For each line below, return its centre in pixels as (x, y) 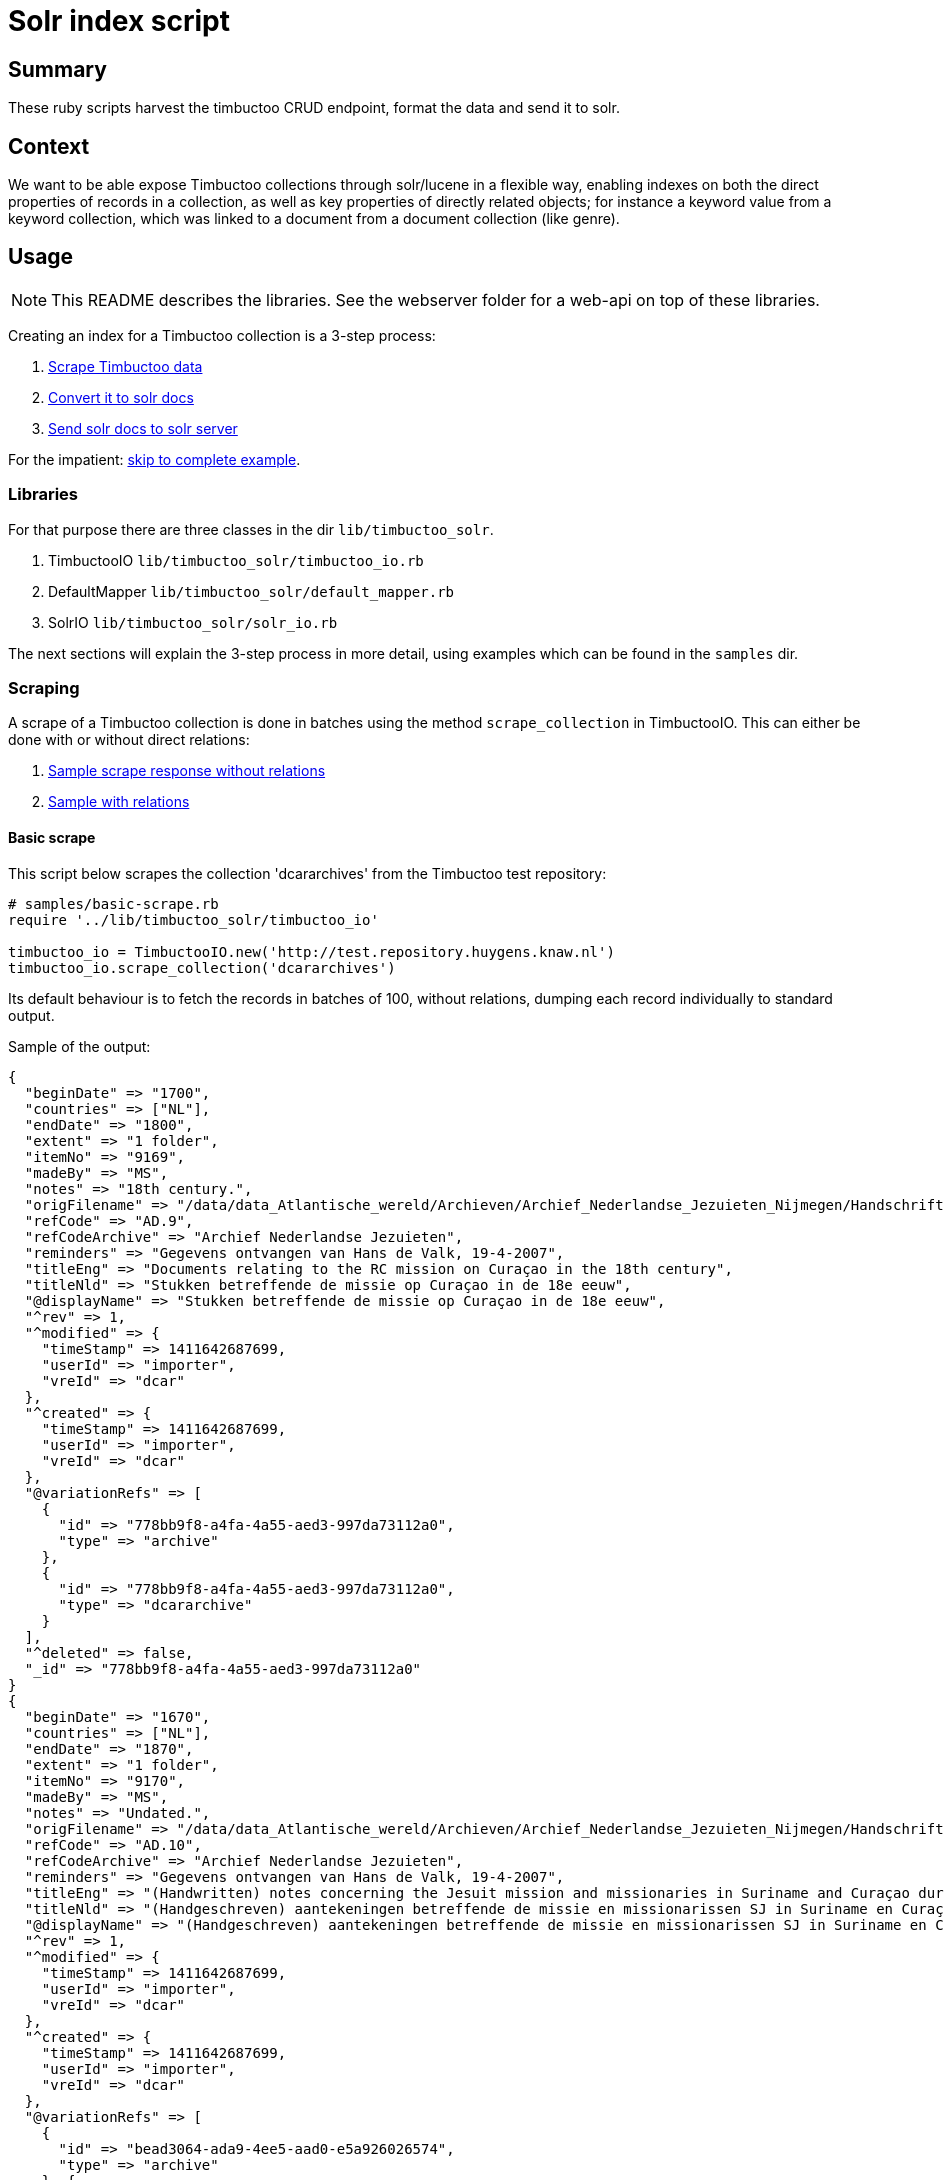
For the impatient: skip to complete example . (154, 459)
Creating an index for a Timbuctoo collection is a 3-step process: (222, 335)
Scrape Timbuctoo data (125, 366)
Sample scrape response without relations (187, 771)
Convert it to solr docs (121, 397)
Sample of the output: (79, 1046)
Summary (57, 69)
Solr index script (119, 21)
